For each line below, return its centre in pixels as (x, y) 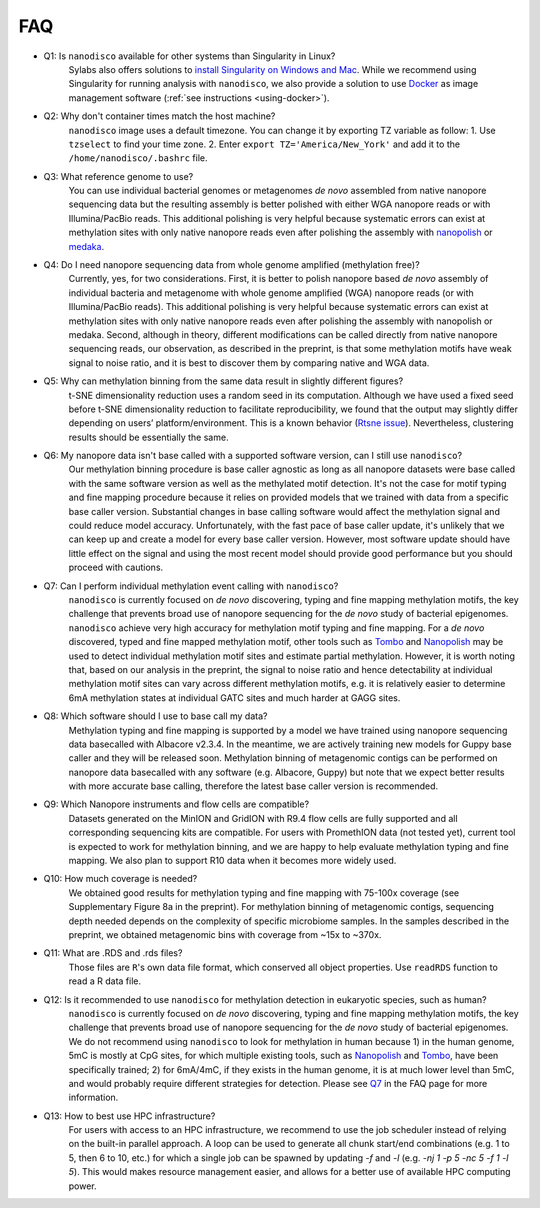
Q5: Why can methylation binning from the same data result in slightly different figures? (223, 381)
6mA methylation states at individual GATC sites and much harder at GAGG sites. (234, 697)
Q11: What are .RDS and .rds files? (113, 953)
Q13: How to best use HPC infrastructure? (129, 1116)
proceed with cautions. (116, 567)
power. (82, 1186)
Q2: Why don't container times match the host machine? (159, 116)
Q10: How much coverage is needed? (120, 879)
